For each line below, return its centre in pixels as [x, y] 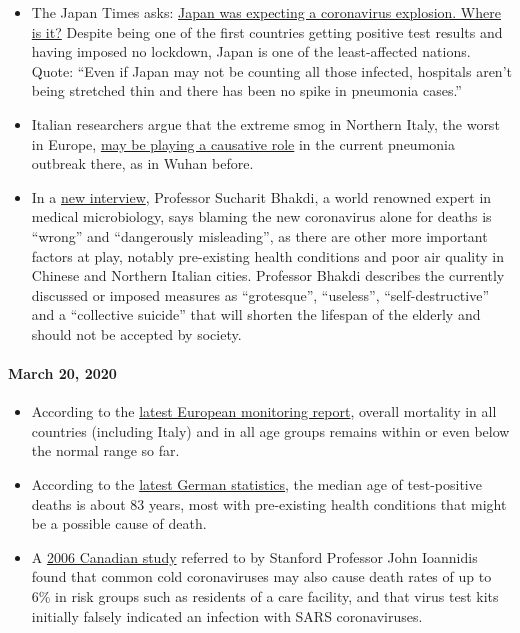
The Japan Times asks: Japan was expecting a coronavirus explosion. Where [266, 12]
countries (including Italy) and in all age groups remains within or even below [270, 430]
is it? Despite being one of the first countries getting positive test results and [267, 31]
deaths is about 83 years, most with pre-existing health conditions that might [269, 503]
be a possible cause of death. [119, 523]
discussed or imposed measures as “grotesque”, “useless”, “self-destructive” [260, 294]
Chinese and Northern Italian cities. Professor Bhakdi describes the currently [268, 275]
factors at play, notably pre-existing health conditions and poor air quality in [267, 255]
